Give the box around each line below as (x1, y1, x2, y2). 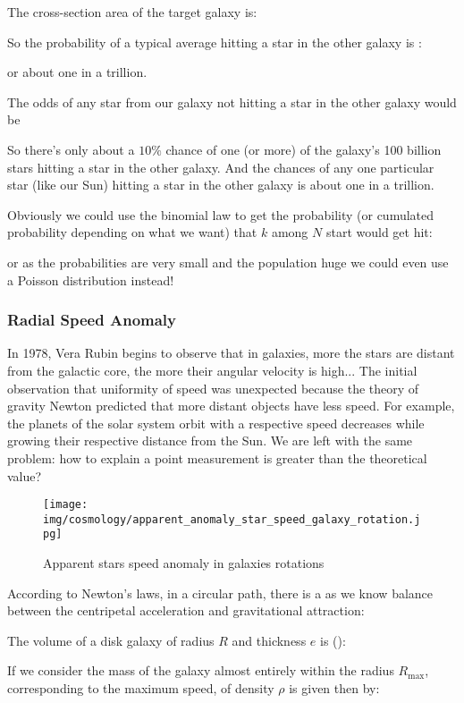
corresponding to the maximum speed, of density (7, 679, 274, 698)
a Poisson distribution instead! (7, 270, 174, 289)
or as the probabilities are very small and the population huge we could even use (7, 252, 449, 271)
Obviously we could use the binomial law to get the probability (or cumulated (7, 205, 434, 224)
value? (7, 466, 42, 485)
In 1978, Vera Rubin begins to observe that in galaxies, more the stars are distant (7, 343, 455, 362)
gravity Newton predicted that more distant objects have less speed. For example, (7, 396, 455, 415)
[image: (43, 498, 89, 512)
